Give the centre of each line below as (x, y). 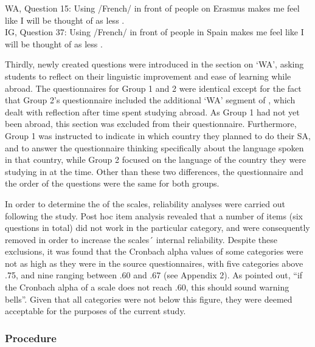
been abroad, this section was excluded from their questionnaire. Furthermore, (151, 124)
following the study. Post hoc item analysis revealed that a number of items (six (154, 215)
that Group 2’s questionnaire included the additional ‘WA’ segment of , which (150, 100)
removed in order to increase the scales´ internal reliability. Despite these (141, 239)
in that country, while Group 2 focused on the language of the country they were (156, 160)
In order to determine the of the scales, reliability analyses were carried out (145, 203)
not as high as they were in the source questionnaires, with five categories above (154, 263)
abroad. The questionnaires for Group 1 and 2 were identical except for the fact (153, 88)
